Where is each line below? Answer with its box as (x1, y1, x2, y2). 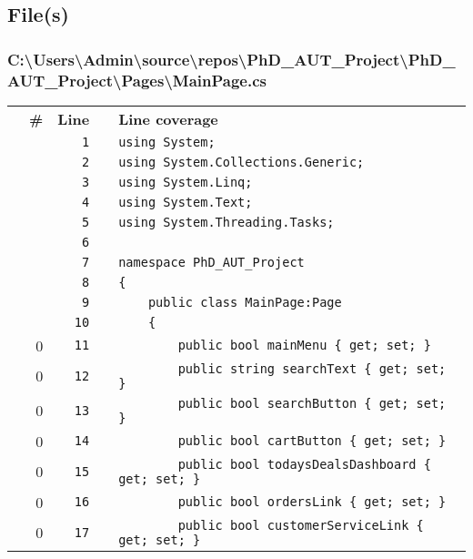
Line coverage (118, 107, 218, 129)
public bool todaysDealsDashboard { (177, 456, 431, 472)
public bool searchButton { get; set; (177, 395, 447, 411)
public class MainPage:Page (147, 294, 342, 310)
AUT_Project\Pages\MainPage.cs (7, 68, 267, 91)
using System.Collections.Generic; (118, 154, 365, 169)
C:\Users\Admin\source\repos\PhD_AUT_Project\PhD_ (7, 47, 456, 70)
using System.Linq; (118, 174, 253, 189)
